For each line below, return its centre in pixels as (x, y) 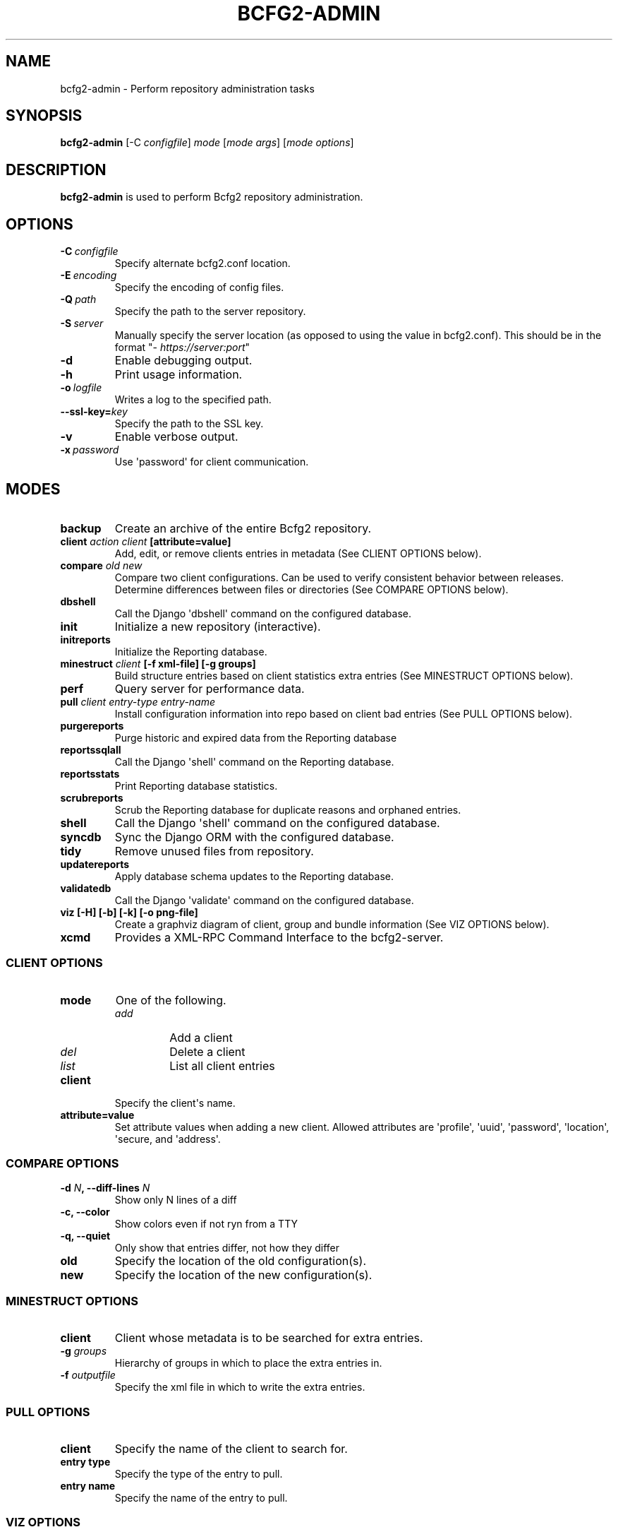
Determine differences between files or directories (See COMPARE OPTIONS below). (311, 589)
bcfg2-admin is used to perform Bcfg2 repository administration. (212, 197)
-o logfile (81, 388)
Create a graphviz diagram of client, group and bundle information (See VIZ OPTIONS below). (332, 924)
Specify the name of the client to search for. (231, 1448)
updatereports (95, 864)
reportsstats (90, 773)
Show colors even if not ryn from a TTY (206, 1224)
